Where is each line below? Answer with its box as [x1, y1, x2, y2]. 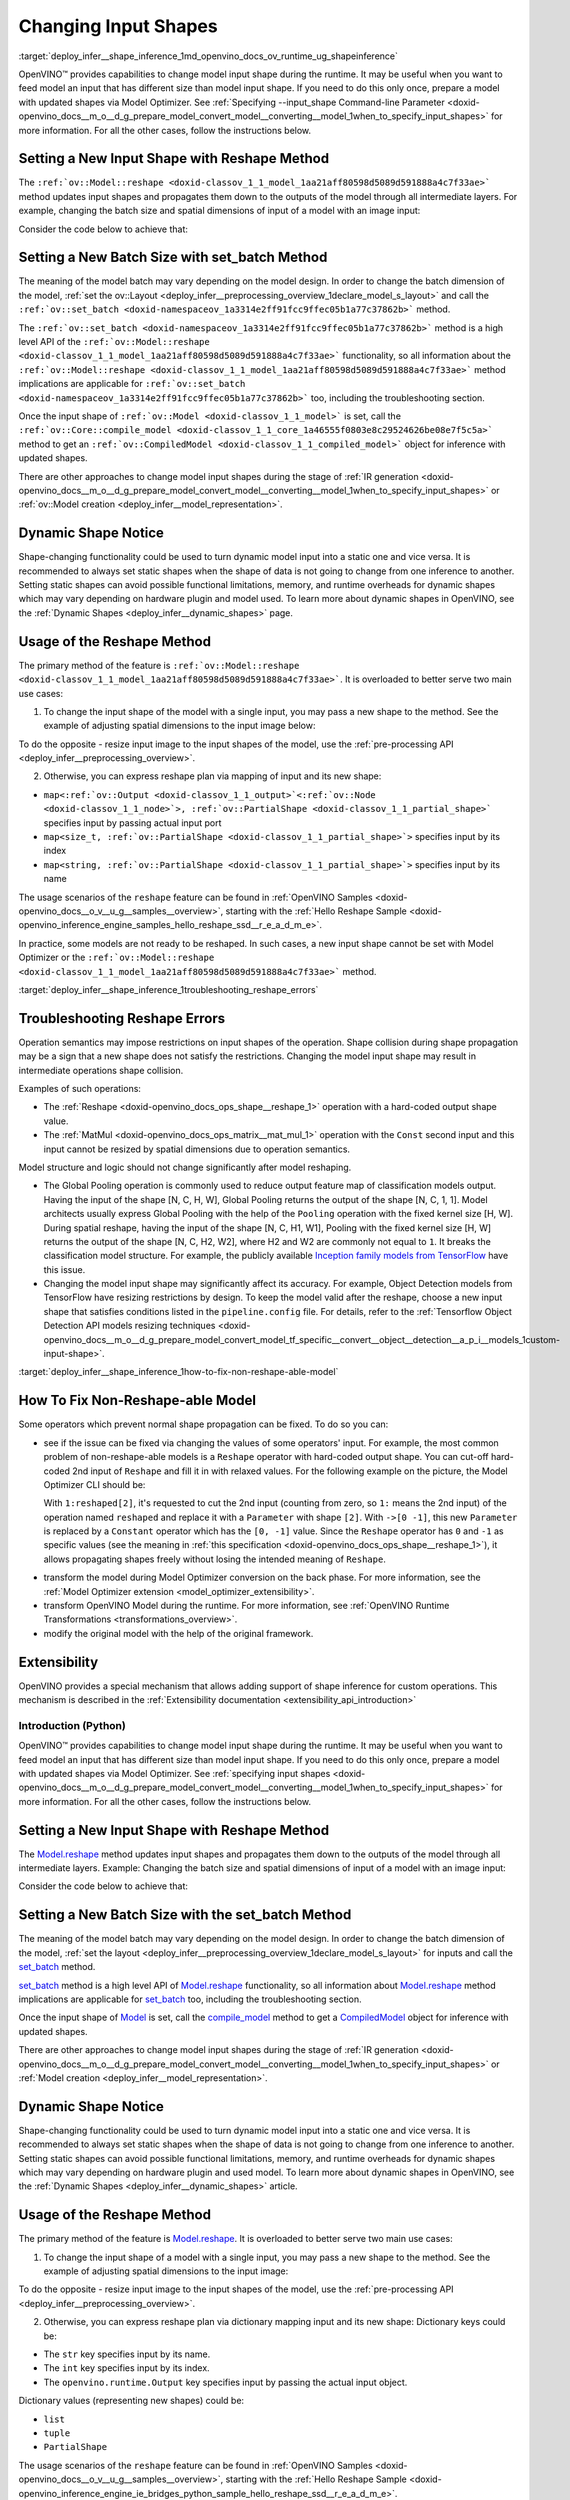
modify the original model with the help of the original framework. [43, 1627, 314, 1639]
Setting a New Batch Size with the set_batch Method [18, 1906, 352, 1924]
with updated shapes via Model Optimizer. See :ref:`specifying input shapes [18, 1768, 331, 1780]
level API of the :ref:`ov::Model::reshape [18, 336, 210, 348]
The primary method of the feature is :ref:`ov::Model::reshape [18, 659, 300, 671]
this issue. [43, 1263, 86, 1275]
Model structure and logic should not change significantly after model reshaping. [18, 1161, 352, 1173]
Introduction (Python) [18, 1718, 127, 1732]
